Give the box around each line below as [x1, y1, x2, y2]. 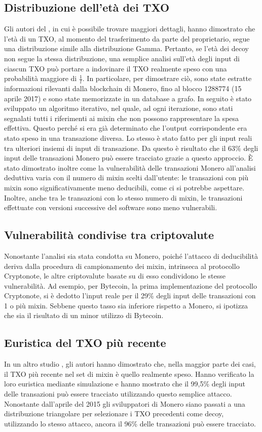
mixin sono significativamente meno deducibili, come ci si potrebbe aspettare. [4, 182, 245, 192]
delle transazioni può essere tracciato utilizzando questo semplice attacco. [4, 388, 232, 399]
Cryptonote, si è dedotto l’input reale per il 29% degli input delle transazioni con [4, 290, 256, 301]
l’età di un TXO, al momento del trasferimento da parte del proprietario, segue [4, 33, 250, 44]
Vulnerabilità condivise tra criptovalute [4, 227, 214, 243]
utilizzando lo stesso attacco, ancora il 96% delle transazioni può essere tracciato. [4, 418, 256, 428]
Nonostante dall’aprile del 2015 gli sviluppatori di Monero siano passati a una [4, 398, 245, 409]
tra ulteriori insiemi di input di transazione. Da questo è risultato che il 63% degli [4, 142, 258, 153]
